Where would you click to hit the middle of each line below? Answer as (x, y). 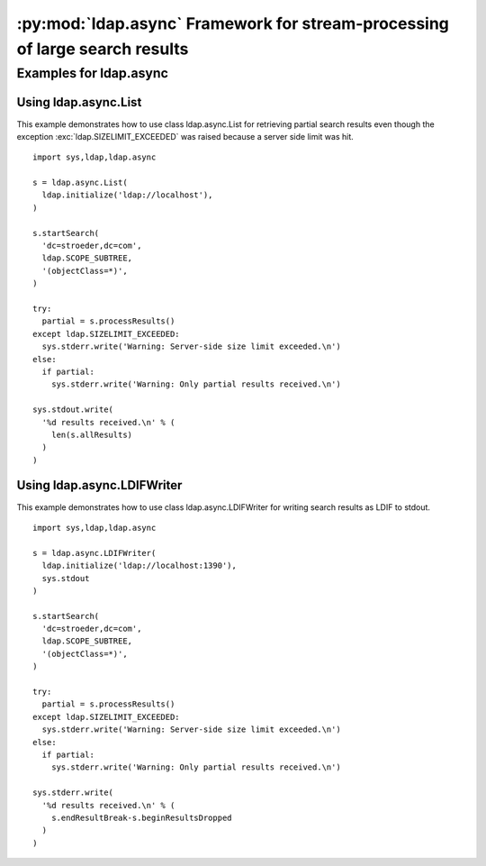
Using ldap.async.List (79, 102)
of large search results (103, 49)
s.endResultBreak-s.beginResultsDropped (142, 817)
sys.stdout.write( (73, 410)
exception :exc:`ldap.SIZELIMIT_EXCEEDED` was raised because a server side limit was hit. (185, 136)
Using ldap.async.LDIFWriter (99, 485)
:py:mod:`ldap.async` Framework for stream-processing (233, 23)
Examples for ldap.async (92, 73)
